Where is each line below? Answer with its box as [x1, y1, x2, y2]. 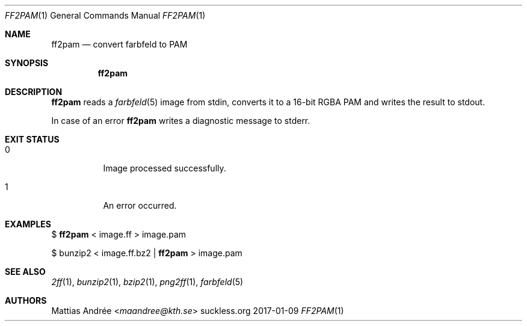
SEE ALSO [5, 266, 46, 277]
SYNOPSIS [5, 58, 49, 68]
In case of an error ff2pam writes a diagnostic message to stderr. [51, 115, 310, 126]
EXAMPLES [5, 219, 51, 229]
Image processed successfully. [103, 163, 226, 173]
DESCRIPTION [5, 87, 63, 97]
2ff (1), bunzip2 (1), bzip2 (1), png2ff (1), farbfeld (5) [51, 277, 244, 287]
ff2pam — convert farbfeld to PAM [51, 39, 188, 49]
